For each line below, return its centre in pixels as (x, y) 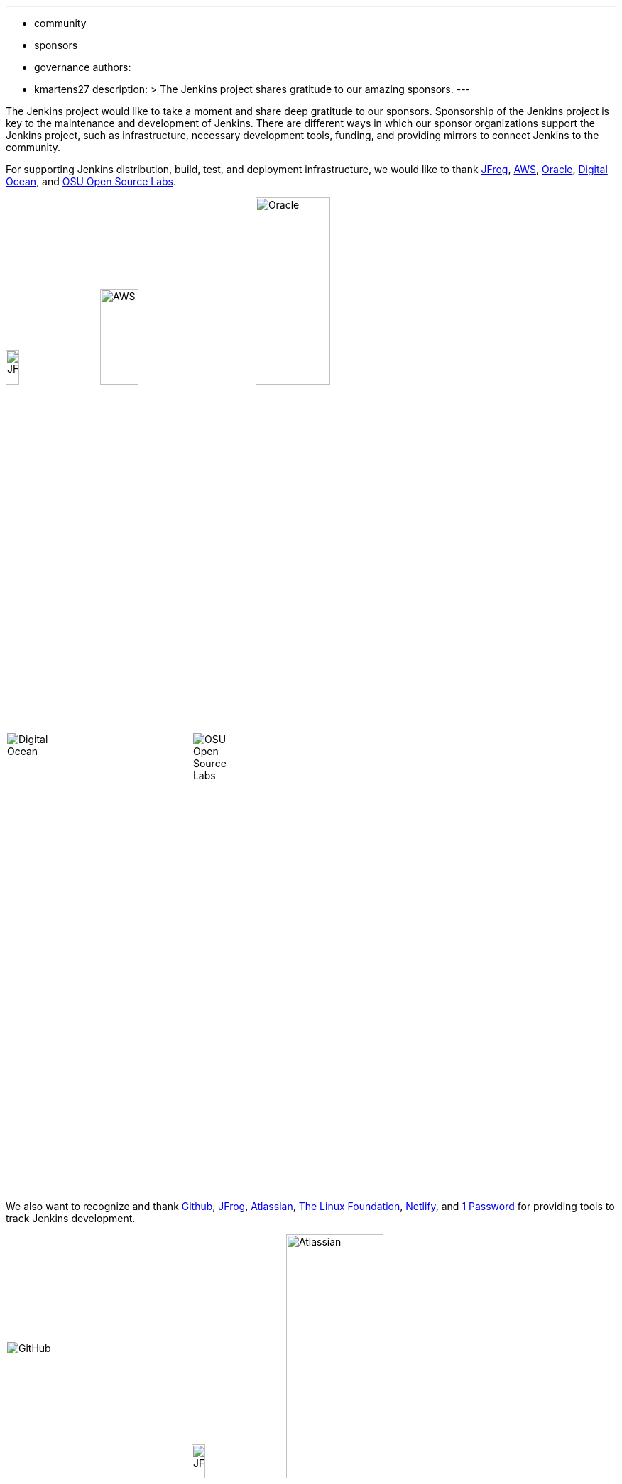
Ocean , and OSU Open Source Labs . (91, 181)
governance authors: (83, 67)
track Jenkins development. (71, 1218)
